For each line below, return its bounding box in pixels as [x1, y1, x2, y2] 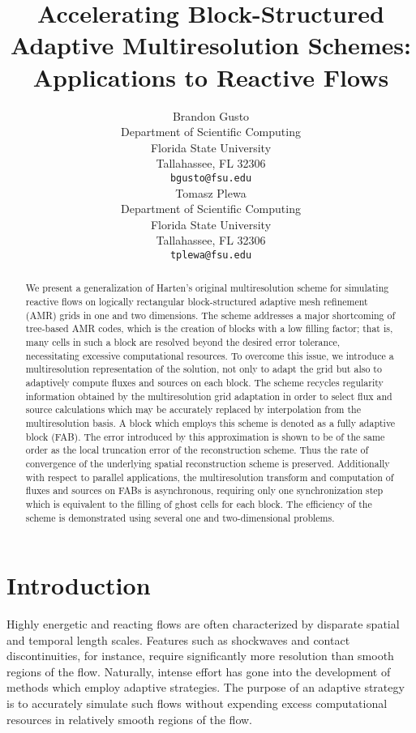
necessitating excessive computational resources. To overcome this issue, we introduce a [25, 348, 394, 362]
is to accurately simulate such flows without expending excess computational [6, 695, 388, 712]
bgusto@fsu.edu [169, 172, 252, 184]
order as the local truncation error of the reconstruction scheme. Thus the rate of [25, 443, 369, 457]
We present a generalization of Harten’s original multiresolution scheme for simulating [25, 281, 389, 295]
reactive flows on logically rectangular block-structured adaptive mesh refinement [25, 295, 368, 309]
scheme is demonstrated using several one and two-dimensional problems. [25, 510, 335, 524]
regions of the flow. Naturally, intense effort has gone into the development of [6, 663, 391, 680]
